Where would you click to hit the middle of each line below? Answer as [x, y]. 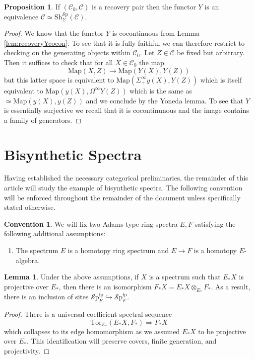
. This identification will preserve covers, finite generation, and [122, 341]
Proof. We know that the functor [54, 33]
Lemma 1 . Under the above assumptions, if [71, 277]
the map [152, 62]
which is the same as [161, 90]
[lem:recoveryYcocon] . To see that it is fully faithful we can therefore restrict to [125, 43]
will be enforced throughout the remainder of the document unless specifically [122, 197]
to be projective [222, 331]
